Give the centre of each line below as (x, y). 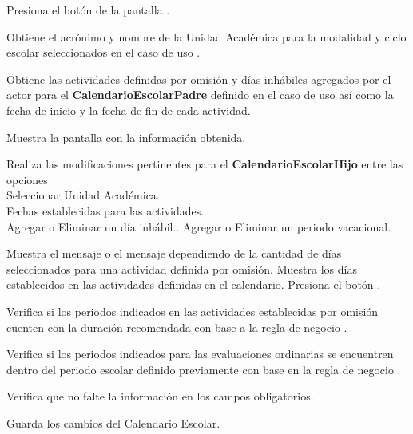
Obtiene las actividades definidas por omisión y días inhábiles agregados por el (199, 79)
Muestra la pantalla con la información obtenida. (126, 137)
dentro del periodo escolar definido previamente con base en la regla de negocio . (204, 369)
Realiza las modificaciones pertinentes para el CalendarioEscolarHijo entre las (205, 164)
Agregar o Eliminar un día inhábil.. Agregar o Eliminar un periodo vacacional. (199, 226)
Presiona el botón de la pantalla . (88, 10)
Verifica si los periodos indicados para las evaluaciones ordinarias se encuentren (200, 354)
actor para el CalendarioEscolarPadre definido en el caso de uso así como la (200, 95)
